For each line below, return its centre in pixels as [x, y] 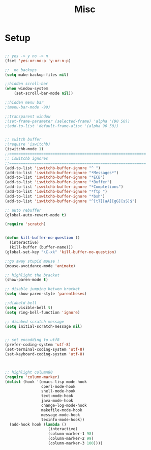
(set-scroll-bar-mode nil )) [43, 93]
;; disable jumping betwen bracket [42, 289]
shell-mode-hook [58, 391]
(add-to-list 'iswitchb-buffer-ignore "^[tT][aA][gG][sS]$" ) [71, 201]
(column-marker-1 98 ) [71, 434]
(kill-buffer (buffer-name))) [41, 247]
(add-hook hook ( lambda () [38, 424]
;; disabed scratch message [35, 322]
